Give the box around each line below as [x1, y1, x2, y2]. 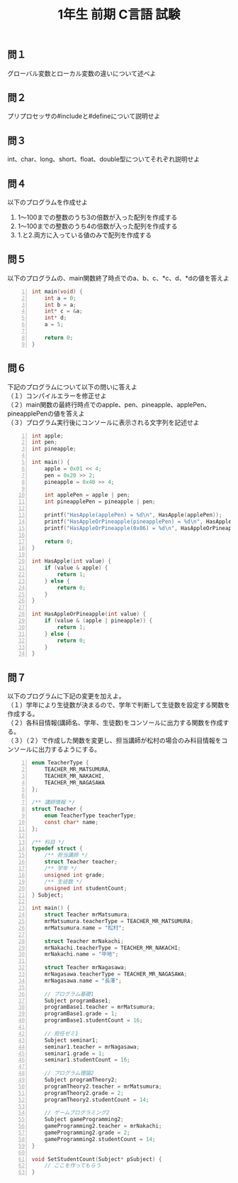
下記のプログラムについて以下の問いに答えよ [7, 382, 138, 391]
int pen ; [31, 438, 58, 446]
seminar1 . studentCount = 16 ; [44, 1057, 130, 1064]
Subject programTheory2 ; [44, 1076, 118, 1084]
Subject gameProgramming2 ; [44, 1116, 124, 1123]
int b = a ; [44, 301, 76, 308]
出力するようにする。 [38, 745, 101, 754]
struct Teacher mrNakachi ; [44, 937, 124, 945]
